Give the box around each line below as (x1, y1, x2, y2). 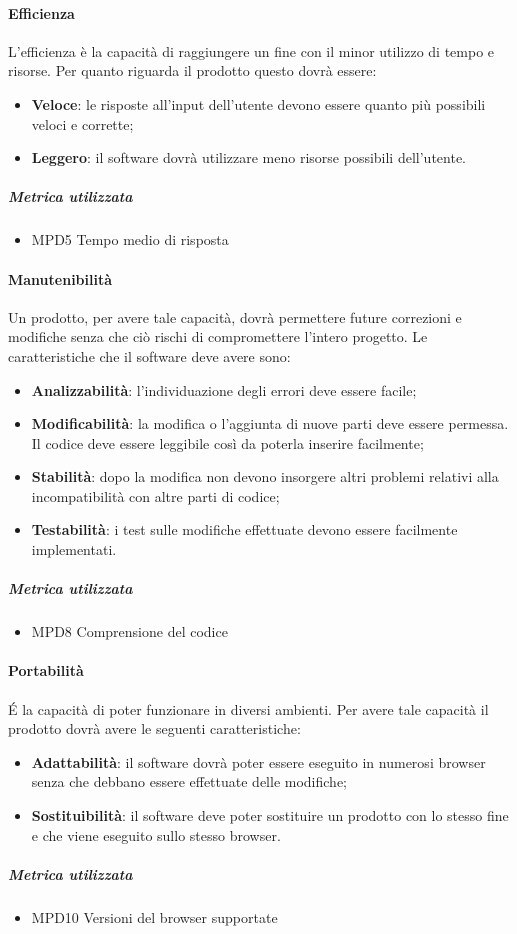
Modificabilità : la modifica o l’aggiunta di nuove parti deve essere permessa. (31, 413, 509, 434)
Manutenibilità (8, 268, 113, 289)
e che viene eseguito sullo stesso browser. (31, 824, 281, 845)
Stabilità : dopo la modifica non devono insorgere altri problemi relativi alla (31, 466, 499, 487)
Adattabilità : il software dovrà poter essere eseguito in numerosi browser (31, 751, 486, 772)
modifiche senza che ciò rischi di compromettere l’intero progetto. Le (8, 326, 428, 347)
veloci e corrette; (31, 113, 134, 134)
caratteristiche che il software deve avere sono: (8, 345, 291, 366)
